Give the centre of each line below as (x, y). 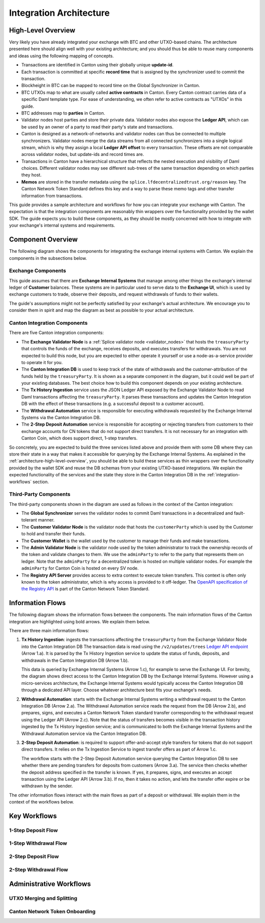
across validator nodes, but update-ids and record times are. (83, 154)
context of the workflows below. (41, 802)
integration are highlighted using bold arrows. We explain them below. (79, 621)
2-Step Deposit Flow (34, 856)
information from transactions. (52, 196)
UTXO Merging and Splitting (43, 898)
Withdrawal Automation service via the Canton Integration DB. (84, 734)
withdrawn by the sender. (47, 786)
